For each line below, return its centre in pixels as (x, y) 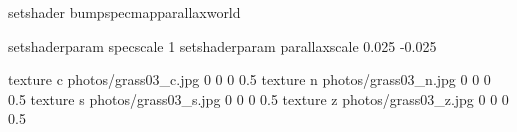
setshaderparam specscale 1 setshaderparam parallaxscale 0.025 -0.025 (222, 45)
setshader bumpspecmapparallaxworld (124, 12)
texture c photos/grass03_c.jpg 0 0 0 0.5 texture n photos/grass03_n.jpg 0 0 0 (249, 79)
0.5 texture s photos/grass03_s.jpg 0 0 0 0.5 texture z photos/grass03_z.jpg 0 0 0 (258, 98)
